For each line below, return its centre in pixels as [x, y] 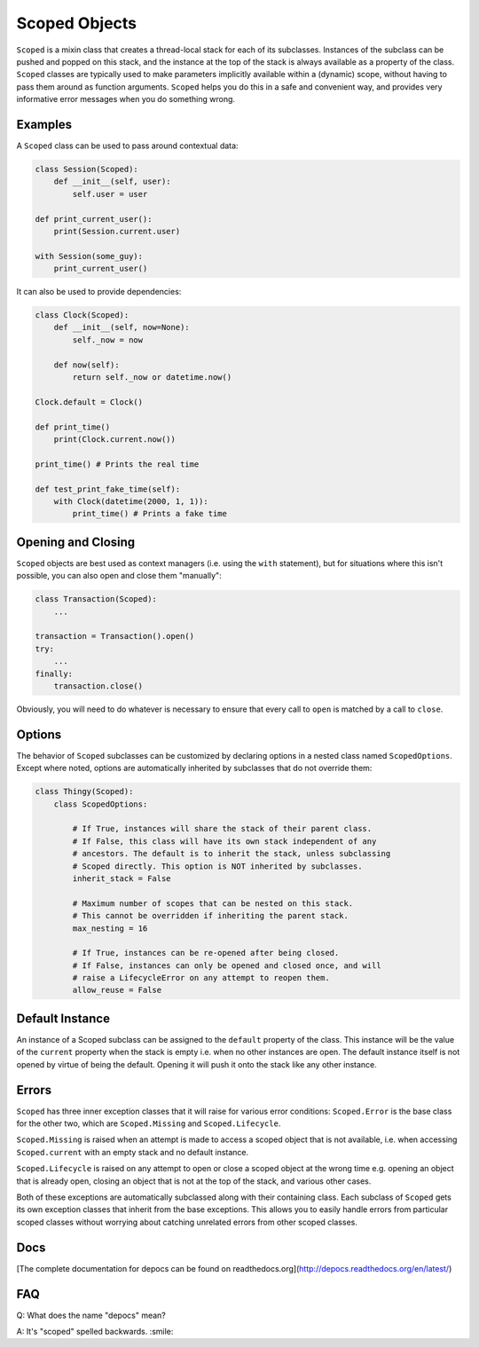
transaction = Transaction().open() [115, 636]
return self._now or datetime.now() [152, 378]
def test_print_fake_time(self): [108, 489]
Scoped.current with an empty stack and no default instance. [133, 1152]
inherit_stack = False [122, 878]
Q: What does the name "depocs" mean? [91, 1315]
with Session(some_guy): [89, 256]
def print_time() [73, 427]
